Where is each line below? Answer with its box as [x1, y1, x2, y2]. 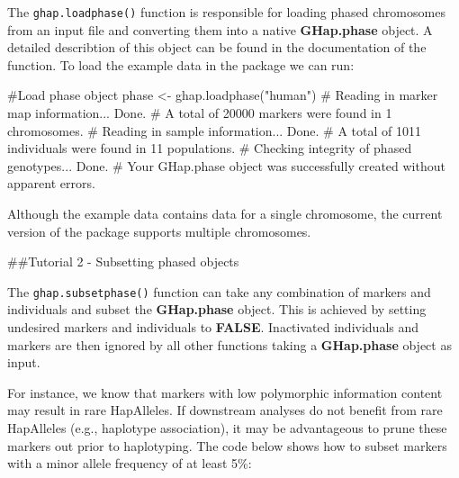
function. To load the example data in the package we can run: [7, 55, 355, 74]
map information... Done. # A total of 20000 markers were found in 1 [7, 104, 392, 122]
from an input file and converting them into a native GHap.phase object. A [7, 20, 433, 39]
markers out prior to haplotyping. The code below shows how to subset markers [7, 436, 447, 455]
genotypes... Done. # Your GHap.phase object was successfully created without [7, 156, 445, 175]
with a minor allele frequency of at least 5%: [7, 454, 252, 473]
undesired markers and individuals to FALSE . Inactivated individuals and [7, 318, 419, 337]
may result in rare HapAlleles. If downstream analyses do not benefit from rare [7, 401, 443, 419]
